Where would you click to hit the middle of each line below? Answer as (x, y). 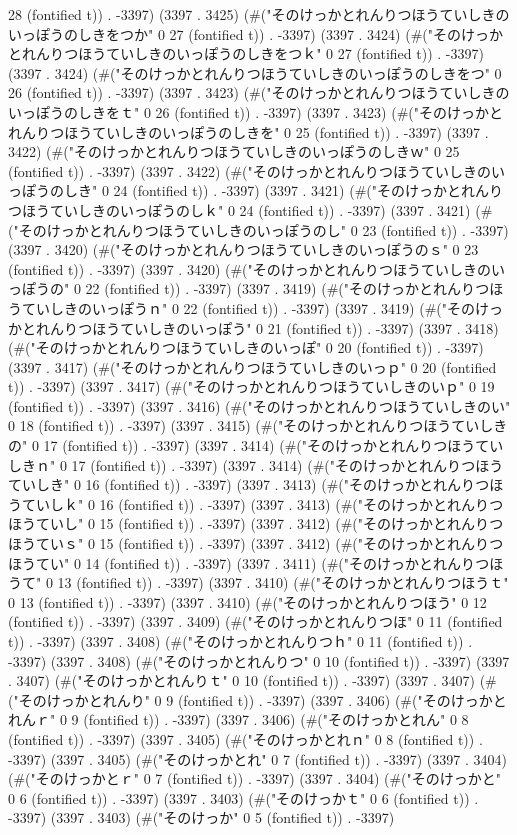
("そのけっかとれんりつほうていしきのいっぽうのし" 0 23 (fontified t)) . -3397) (258, 229)
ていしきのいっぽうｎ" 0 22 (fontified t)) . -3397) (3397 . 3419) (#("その (248, 307)
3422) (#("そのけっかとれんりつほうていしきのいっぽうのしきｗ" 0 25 (234, 151)
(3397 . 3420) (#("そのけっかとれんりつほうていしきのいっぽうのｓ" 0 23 (243, 249)
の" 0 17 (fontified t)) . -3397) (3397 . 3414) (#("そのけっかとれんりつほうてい (256, 445)
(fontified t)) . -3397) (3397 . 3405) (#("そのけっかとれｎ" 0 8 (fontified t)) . (245, 738)
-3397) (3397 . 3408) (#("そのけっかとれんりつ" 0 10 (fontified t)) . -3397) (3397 (259, 660)
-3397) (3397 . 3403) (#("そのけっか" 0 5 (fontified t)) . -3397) (201, 817)
